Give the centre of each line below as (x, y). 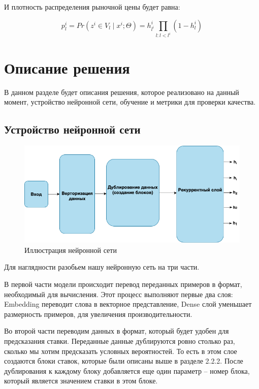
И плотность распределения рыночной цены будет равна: (92, 7)
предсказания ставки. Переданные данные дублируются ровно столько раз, (120, 341)
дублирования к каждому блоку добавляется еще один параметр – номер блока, (127, 370)
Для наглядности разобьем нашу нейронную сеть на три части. (102, 267)
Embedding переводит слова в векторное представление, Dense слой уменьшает (128, 304)
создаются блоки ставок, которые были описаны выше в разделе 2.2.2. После (124, 361)
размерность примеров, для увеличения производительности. (98, 314)
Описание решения (67, 67)
